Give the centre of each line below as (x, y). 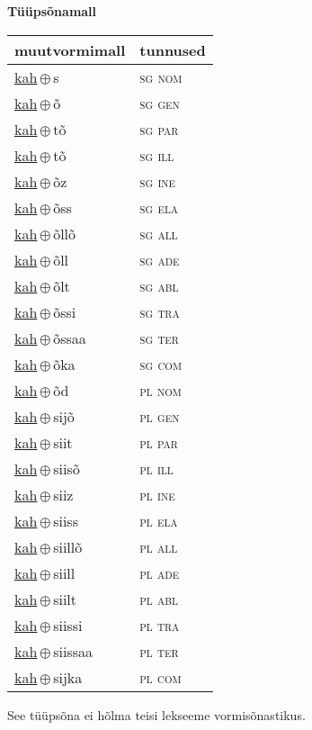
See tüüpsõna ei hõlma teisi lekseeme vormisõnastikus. (156, 714)
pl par (159, 442)
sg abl (159, 285)
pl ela (159, 520)
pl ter (159, 651)
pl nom (160, 390)
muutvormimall (70, 50)
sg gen (160, 103)
